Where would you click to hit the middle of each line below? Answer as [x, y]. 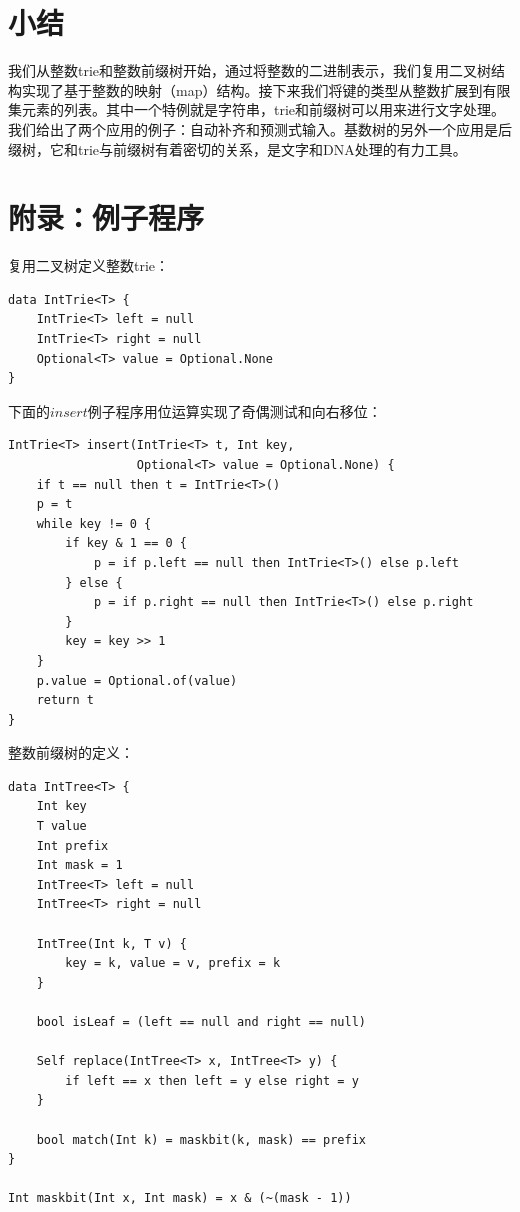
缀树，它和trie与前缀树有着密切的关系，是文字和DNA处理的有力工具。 [237, 148]
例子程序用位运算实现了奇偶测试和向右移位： [234, 410]
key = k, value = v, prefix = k [173, 963]
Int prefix [72, 845]
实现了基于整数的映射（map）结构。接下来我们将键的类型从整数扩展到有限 [266, 89]
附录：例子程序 [106, 217]
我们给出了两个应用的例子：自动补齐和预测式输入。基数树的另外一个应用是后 [260, 128]
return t [65, 700]
